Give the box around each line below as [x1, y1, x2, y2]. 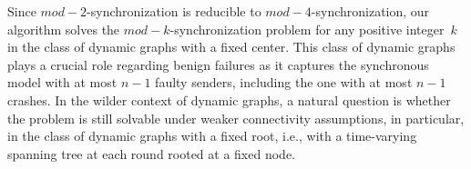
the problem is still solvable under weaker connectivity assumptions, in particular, [7, 108, 465, 127]
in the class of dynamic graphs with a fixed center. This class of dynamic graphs [7, 37, 456, 56]
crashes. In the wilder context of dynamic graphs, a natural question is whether [7, 90, 451, 109]
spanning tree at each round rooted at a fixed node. [7, 144, 295, 163]
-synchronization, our [311, 2, 430, 20]
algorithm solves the [7, 19, 120, 38]
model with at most [7, 73, 118, 92]
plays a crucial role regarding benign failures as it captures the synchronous [7, 55, 429, 74]
